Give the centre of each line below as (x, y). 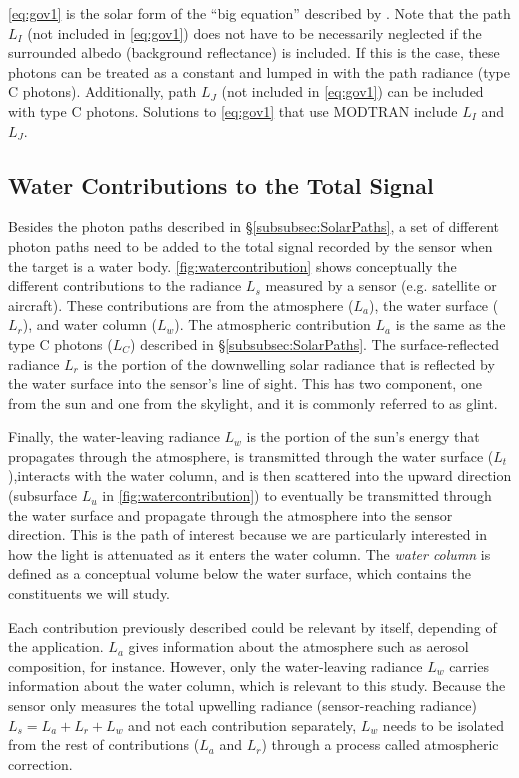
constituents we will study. (89, 593)
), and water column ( (89, 324)
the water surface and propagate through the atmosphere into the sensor (230, 514)
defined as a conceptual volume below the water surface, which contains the (240, 573)
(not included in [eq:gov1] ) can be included (352, 91)
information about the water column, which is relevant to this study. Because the (257, 685)
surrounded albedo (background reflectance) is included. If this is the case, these (254, 52)
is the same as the (450, 324)
